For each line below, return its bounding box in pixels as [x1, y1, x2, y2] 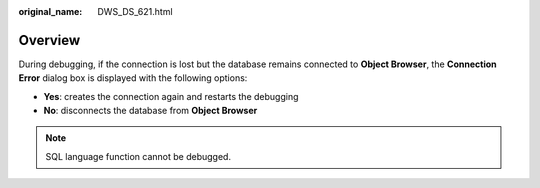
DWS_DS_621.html [97, 6, 174, 17]
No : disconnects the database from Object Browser [43, 105, 258, 117]
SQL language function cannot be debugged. [45, 150, 232, 162]
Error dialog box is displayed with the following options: [18, 72, 248, 84]
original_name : [18, 6, 83, 17]
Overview [18, 31, 81, 49]
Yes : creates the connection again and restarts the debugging [43, 90, 299, 102]
